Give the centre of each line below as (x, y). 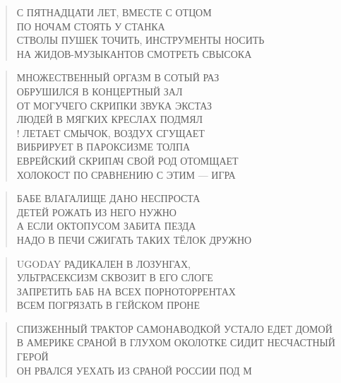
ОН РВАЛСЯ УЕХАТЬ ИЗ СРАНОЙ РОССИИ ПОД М (134, 370)
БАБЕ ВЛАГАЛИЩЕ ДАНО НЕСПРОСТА (108, 198)
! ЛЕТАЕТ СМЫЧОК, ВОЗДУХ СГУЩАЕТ (110, 132)
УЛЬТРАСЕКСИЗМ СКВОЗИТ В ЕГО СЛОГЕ (115, 277)
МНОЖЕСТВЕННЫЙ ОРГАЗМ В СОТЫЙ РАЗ (118, 77)
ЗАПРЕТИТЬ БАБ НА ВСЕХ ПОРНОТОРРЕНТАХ (126, 291)
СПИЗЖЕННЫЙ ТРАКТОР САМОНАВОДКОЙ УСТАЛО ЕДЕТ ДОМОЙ (174, 328)
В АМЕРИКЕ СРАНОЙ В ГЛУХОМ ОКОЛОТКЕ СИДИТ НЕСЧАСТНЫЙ (176, 342)
